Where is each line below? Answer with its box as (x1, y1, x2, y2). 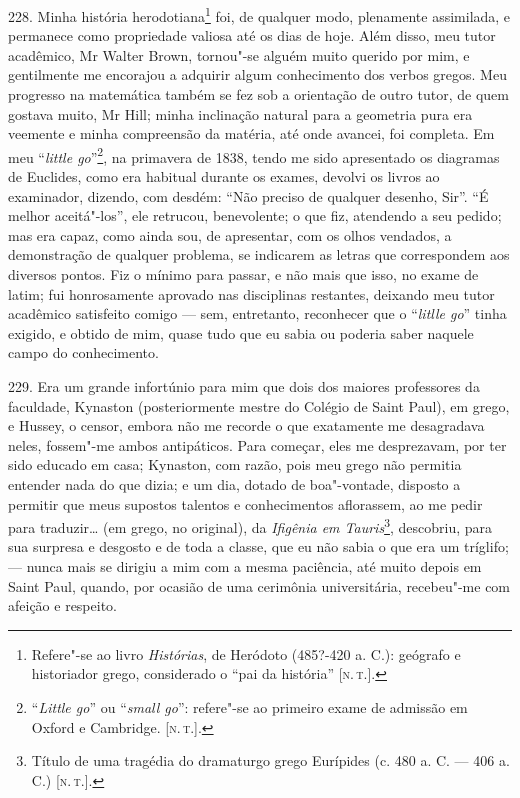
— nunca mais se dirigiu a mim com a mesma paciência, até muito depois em (8, 556, 482, 576)
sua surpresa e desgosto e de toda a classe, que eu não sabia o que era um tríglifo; (8, 536, 509, 557)
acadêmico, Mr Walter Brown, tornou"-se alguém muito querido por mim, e (8, 44, 470, 65)
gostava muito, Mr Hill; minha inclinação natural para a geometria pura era (8, 103, 473, 124)
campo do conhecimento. (8, 342, 159, 363)
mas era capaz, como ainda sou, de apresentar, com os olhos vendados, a (8, 224, 452, 245)
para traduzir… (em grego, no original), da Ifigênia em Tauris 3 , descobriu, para (8, 514, 493, 537)
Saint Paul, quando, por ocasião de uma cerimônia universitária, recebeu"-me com (8, 575, 511, 596)
